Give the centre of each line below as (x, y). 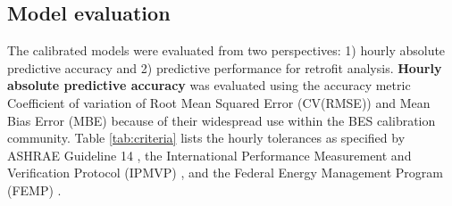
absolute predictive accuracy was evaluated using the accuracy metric (209, 85)
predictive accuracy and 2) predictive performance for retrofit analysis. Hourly (225, 67)
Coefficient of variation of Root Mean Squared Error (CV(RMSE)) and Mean (219, 102)
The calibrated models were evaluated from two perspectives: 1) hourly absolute (226, 50)
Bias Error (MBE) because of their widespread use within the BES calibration (222, 120)
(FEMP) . (34, 190)
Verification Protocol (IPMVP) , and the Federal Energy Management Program (225, 173)
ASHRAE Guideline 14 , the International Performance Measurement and (209, 155)
